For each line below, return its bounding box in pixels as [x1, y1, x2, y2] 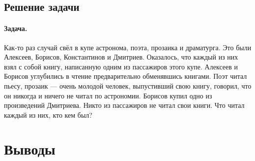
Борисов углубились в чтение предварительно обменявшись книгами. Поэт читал [4, 71, 247, 81]
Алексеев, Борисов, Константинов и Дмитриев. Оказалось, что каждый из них [4, 52, 238, 62]
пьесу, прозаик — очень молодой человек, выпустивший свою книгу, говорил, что [4, 80, 252, 91]
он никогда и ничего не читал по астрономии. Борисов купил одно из [4, 90, 212, 100]
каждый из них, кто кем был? [4, 109, 92, 120]
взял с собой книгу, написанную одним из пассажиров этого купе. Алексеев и [4, 61, 238, 71]
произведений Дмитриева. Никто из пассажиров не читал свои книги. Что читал [4, 100, 245, 110]
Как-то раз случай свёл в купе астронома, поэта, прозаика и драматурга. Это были [4, 42, 252, 52]
